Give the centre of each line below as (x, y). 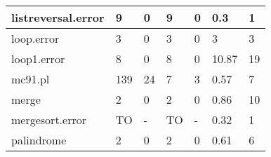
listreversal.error (58, 17)
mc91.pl (31, 79)
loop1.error (38, 59)
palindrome (39, 140)
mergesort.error (49, 120)
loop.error (35, 38)
